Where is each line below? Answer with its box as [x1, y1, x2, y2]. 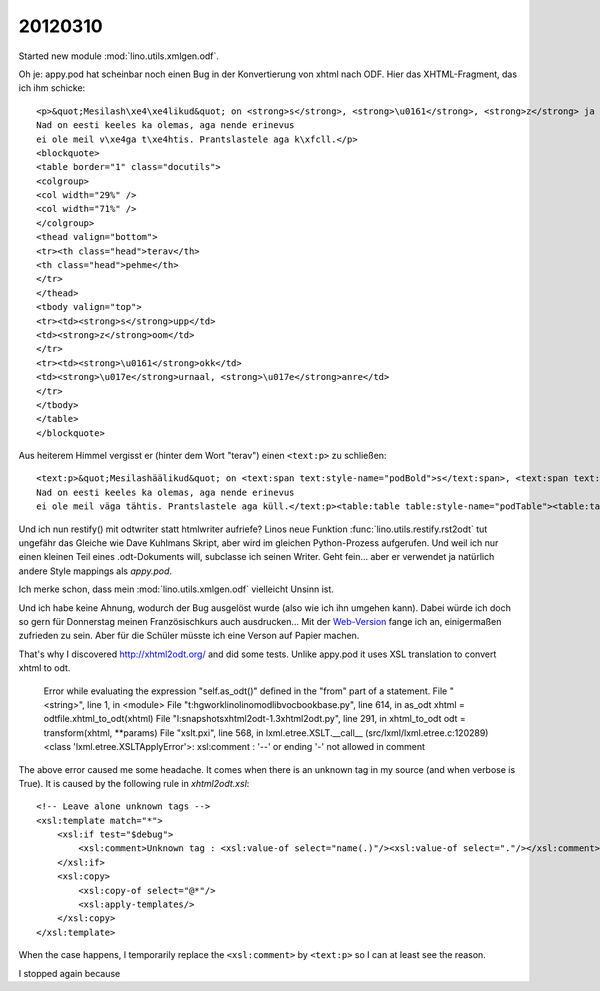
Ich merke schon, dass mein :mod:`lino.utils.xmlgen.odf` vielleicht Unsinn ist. [18, 583, 335, 595]
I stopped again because [18, 967, 121, 979]
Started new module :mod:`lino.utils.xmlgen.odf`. [18, 50, 220, 62]
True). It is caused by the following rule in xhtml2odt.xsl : [18, 777, 250, 789]
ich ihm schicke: [18, 82, 86, 94]
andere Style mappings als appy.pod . [18, 565, 173, 577]
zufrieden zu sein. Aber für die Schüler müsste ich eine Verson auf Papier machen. [18, 630, 360, 642]
